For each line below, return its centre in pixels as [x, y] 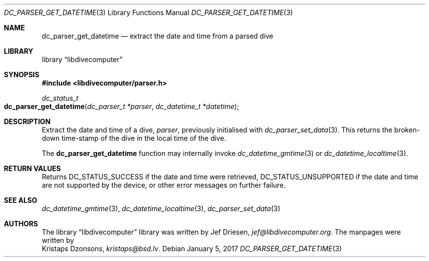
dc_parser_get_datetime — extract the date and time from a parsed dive [158, 36]
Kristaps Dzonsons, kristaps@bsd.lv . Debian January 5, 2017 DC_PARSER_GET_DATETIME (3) [192, 249]
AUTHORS [21, 224]
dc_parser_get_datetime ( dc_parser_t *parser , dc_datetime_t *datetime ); [121, 106]
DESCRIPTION [27, 121]
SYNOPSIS [22, 75]
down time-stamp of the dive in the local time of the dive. [134, 138]
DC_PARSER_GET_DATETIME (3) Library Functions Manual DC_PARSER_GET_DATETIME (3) [149, 12]
